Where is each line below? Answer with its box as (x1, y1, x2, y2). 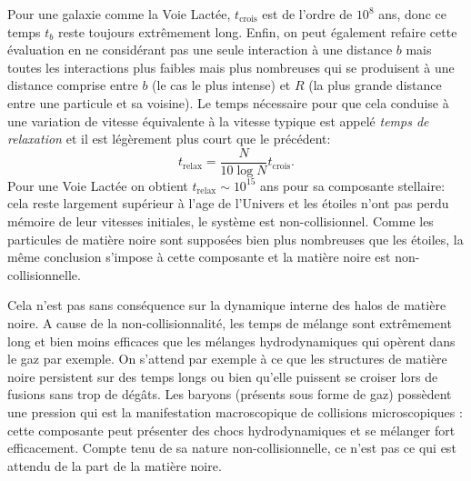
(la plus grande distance (308, 75, 442, 95)
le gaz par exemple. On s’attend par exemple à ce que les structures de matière (7, 349, 447, 368)
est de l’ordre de (262, 5, 353, 23)
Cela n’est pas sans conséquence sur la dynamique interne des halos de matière (7, 296, 446, 315)
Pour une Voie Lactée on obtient (7, 175, 188, 195)
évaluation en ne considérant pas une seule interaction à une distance (7, 40, 393, 59)
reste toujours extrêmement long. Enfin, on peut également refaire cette (58, 22, 457, 41)
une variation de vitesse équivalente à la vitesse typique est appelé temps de (7, 111, 429, 130)
